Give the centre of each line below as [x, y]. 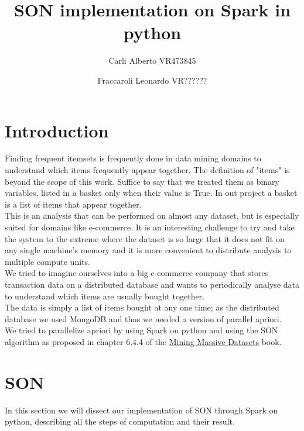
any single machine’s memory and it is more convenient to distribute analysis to [148, 250]
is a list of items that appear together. [73, 204]
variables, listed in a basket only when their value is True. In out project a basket [151, 193]
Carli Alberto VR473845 [152, 61]
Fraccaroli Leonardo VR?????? [152, 80]
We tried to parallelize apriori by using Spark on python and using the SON [141, 330]
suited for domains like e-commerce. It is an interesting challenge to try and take [150, 227]
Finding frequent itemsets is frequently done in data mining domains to [133, 158]
